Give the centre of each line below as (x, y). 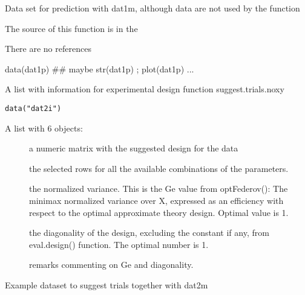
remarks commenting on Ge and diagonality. (111, 265)
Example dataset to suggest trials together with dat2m (107, 284)
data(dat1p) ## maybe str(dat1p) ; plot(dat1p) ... (100, 68)
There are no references (48, 49)
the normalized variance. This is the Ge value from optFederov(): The (159, 189)
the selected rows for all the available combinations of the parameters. (159, 168)
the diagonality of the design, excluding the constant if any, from (149, 233)
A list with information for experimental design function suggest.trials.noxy (145, 89)
